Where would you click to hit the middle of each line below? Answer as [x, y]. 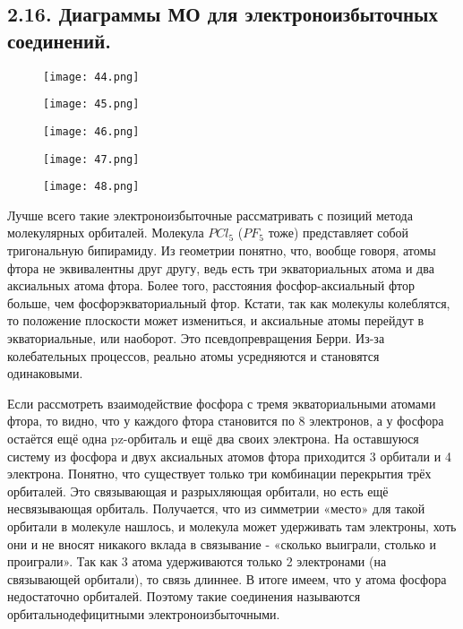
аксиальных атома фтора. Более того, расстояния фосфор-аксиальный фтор [211, 285]
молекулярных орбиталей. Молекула [106, 233]
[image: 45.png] [91, 104]
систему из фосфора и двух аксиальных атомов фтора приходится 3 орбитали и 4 [229, 456]
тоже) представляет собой [339, 233]
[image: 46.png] [91, 131]
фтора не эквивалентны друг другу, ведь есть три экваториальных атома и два [221, 267]
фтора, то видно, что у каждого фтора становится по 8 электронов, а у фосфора [226, 421]
